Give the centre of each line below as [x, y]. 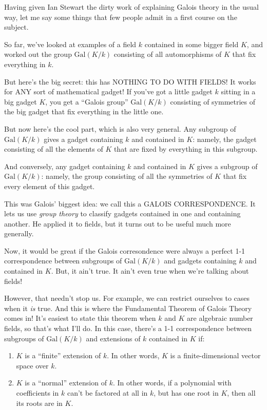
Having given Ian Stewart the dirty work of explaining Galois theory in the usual [131, 7]
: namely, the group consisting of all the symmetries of [127, 176]
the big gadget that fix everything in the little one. [84, 111]
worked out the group [38, 54]
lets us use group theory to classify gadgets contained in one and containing [122, 213]
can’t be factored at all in [107, 393]
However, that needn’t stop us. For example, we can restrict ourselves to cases [127, 298]
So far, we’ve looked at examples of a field [70, 44]
